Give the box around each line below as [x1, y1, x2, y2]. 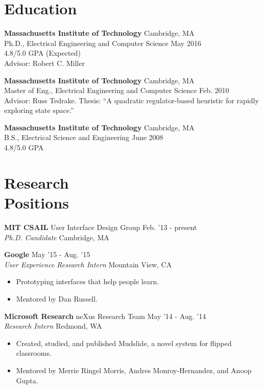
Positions [4, 192, 69, 213]
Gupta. [16, 375, 38, 385]
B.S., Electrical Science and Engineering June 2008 [4, 132, 163, 143]
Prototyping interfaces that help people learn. [16, 276, 159, 287]
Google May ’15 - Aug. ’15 [4, 249, 90, 260]
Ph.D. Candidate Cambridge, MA [4, 232, 109, 242]
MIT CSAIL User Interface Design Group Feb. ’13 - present [4, 221, 197, 232]
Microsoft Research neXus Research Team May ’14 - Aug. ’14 [4, 310, 206, 321]
